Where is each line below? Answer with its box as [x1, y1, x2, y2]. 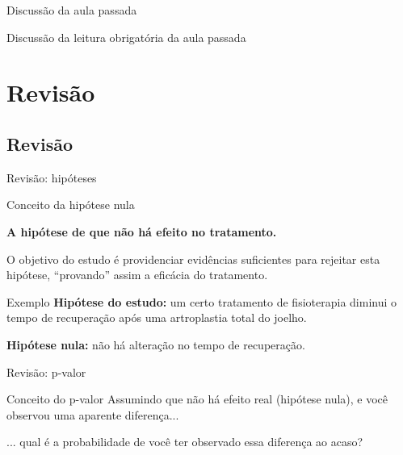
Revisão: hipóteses [6, 169, 97, 186]
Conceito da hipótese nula [6, 196, 135, 213]
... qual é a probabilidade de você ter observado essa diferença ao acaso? [6, 433, 363, 450]
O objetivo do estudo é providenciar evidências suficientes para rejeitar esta [6, 250, 380, 267]
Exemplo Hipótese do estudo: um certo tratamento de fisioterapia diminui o [6, 293, 397, 310]
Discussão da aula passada [6, 2, 137, 18]
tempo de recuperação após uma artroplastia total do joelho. [6, 309, 307, 326]
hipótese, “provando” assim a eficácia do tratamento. [6, 266, 268, 283]
